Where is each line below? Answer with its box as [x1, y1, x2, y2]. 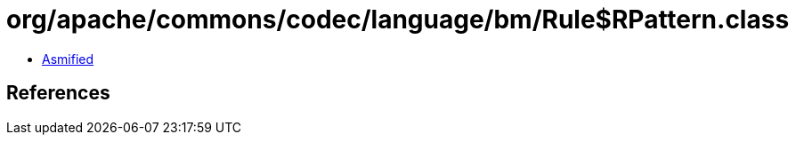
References [6, 82, 110, 105]
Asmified [42, 51, 94, 67]
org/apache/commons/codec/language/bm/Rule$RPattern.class [6, 4, 790, 35]
